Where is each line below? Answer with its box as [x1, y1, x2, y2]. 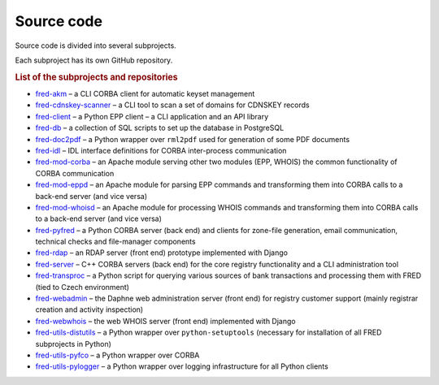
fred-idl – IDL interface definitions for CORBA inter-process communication [35, 145, 287, 155]
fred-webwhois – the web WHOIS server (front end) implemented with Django [35, 316, 296, 326]
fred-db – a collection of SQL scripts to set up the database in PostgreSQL [35, 123, 285, 133]
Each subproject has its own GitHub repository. [15, 55, 173, 65]
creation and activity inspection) [35, 305, 144, 314]
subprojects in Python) [35, 339, 111, 348]
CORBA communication [35, 168, 115, 178]
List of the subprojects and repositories [15, 71, 178, 83]
